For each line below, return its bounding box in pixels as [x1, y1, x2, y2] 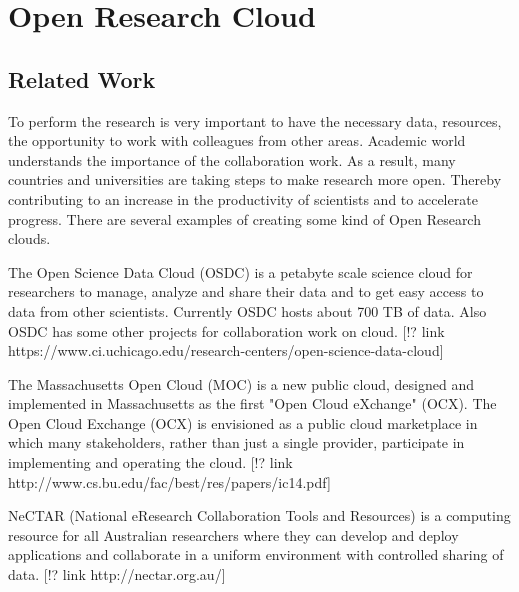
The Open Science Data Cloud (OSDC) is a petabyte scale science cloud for [8, 261, 473, 282]
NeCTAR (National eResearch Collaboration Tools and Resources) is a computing [8, 505, 511, 526]
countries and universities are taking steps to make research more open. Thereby [8, 169, 502, 190]
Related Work [8, 63, 156, 94]
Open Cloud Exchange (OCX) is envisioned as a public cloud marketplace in [8, 412, 478, 433]
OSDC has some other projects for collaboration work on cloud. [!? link [8, 320, 445, 341]
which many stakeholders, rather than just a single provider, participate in [8, 432, 465, 453]
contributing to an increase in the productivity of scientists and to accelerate [8, 188, 478, 209]
